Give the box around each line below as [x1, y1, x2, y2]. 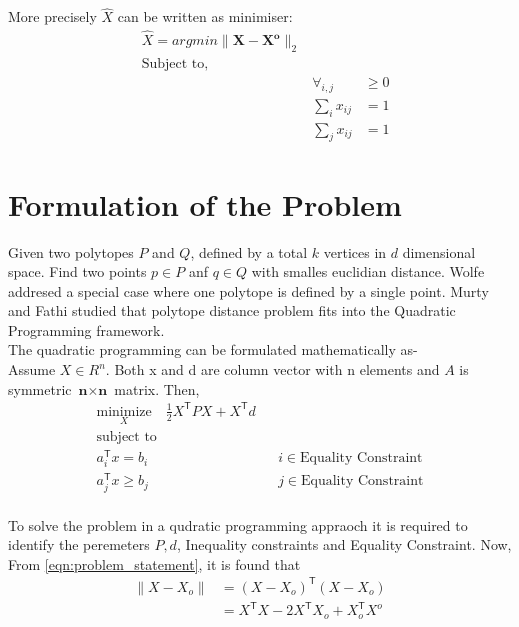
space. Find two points [8, 261, 147, 282]
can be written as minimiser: [117, 6, 293, 27]
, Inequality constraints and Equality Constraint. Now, [176, 534, 512, 555]
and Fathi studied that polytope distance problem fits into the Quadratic [8, 300, 456, 321]
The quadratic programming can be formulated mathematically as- [8, 339, 418, 360]
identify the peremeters [8, 534, 150, 555]
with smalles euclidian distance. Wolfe [251, 261, 485, 282]
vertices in [323, 241, 387, 262]
